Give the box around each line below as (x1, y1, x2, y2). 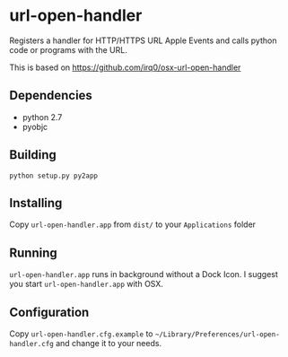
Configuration (9, 304, 90, 319)
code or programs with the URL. (9, 44, 127, 55)
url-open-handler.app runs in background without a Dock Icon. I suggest (9, 269, 278, 280)
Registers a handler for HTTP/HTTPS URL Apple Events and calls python (9, 35, 277, 46)
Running (9, 245, 58, 260)
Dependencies (9, 88, 92, 103)
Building (9, 147, 57, 162)
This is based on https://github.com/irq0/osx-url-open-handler (9, 62, 241, 73)
